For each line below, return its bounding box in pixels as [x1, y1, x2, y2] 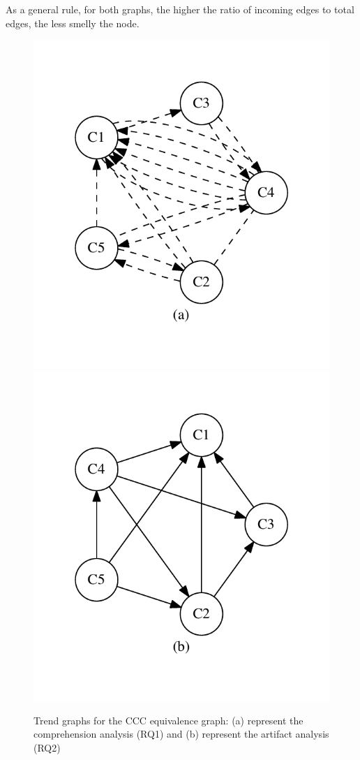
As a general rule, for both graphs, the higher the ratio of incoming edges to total [6, 2, 354, 16]
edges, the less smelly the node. [6, 15, 140, 30]
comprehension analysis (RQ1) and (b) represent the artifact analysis [33, 726, 329, 741]
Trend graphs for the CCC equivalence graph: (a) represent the [33, 712, 303, 727]
